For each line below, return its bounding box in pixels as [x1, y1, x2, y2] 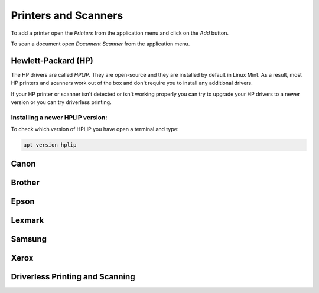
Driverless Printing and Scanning [11, 272, 135, 282]
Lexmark [11, 215, 44, 225]
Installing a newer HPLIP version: [11, 113, 108, 121]
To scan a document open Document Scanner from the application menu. [11, 40, 190, 47]
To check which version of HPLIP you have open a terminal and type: [11, 126, 179, 133]
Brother [11, 177, 40, 187]
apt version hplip [23, 142, 77, 148]
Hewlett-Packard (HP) [11, 56, 94, 66]
